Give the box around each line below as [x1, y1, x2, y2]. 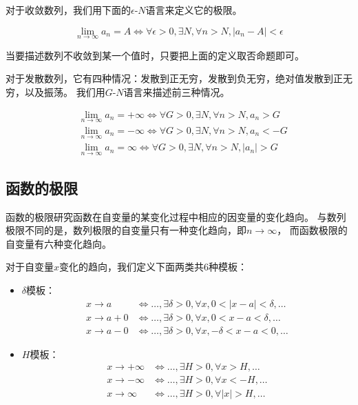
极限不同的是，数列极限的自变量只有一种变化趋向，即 [6, 223, 246, 237]
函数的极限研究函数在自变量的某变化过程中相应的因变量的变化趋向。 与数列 [6, 209, 346, 224]
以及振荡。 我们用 [24, 85, 105, 99]
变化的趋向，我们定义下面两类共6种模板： [59, 259, 248, 274]
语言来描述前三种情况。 [123, 85, 230, 99]
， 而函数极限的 [277, 223, 348, 237]
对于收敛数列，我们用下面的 [6, 3, 131, 17]
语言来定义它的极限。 [145, 3, 242, 17]
